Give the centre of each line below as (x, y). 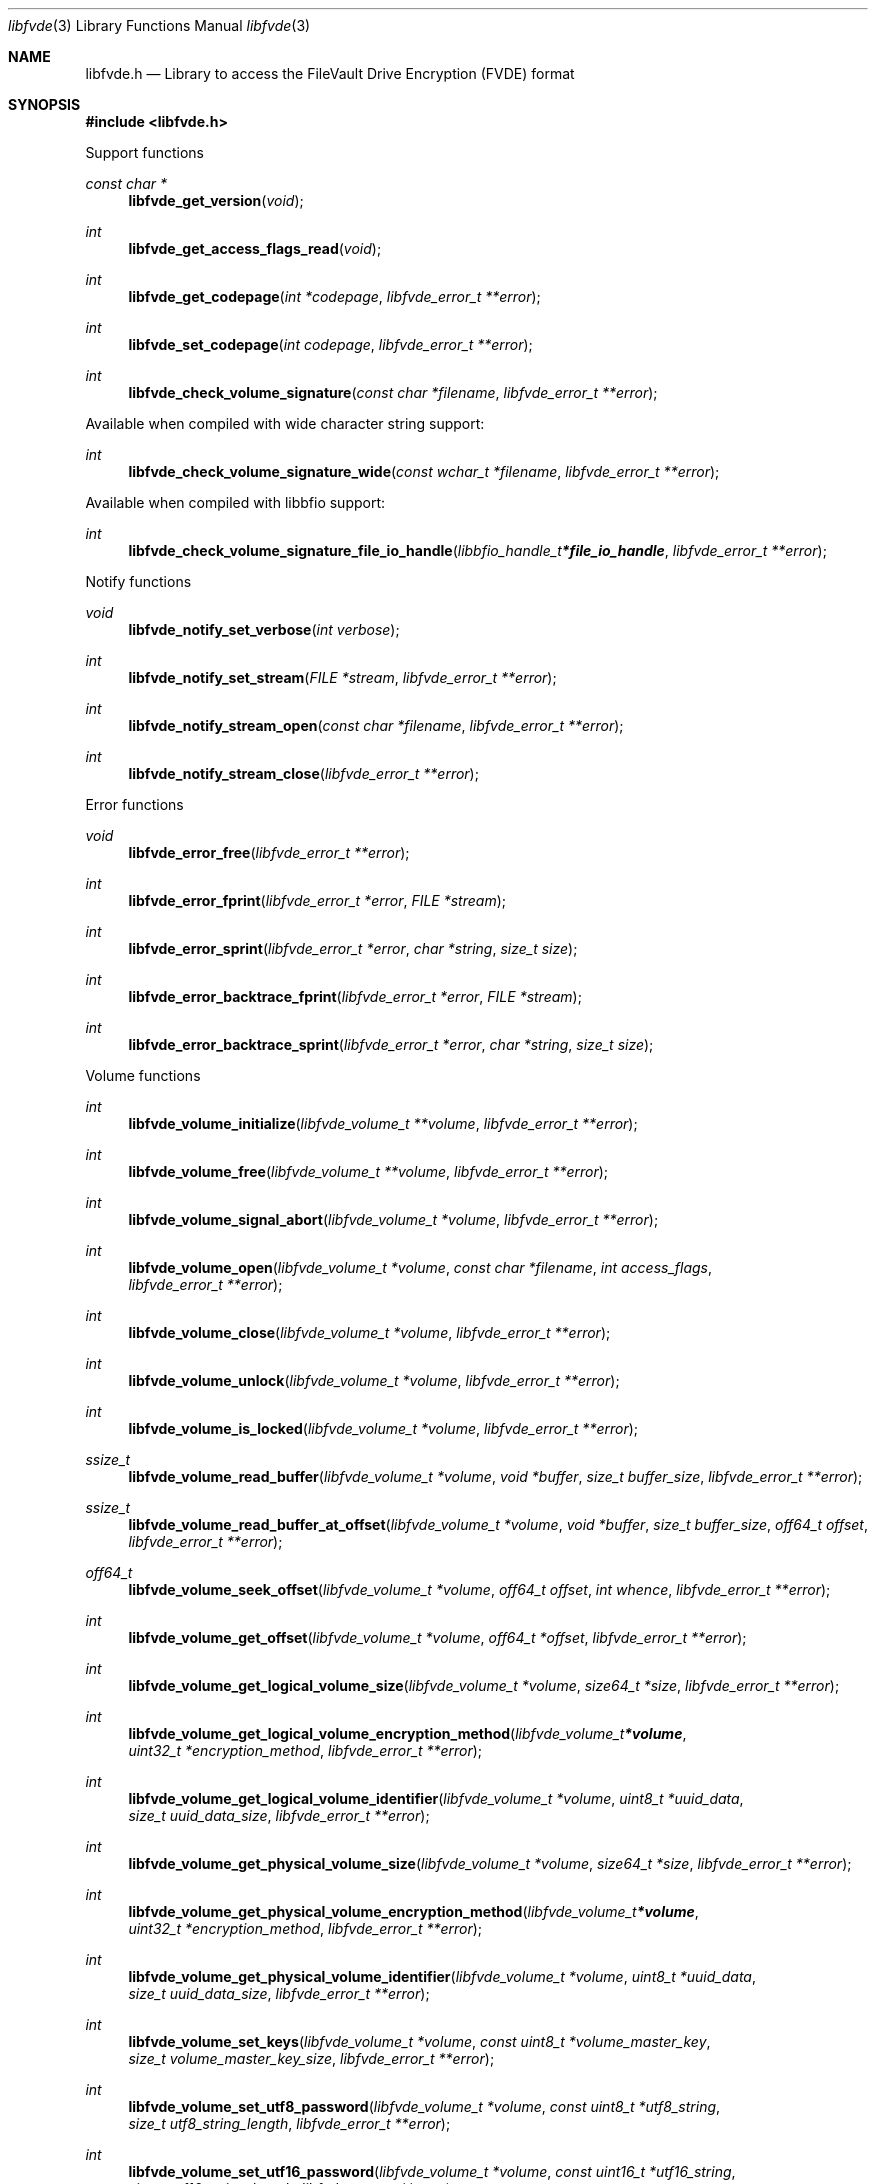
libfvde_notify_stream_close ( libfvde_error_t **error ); (303, 773)
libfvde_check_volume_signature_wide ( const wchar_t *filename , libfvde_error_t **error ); (424, 471)
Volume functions (143, 1075)
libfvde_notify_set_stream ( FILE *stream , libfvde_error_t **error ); (342, 677)
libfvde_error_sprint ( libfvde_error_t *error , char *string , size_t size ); (353, 948)
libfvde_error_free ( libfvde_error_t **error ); (269, 852)
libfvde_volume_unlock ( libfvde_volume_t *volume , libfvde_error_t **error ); (374, 1380)
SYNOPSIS (44, 104)
